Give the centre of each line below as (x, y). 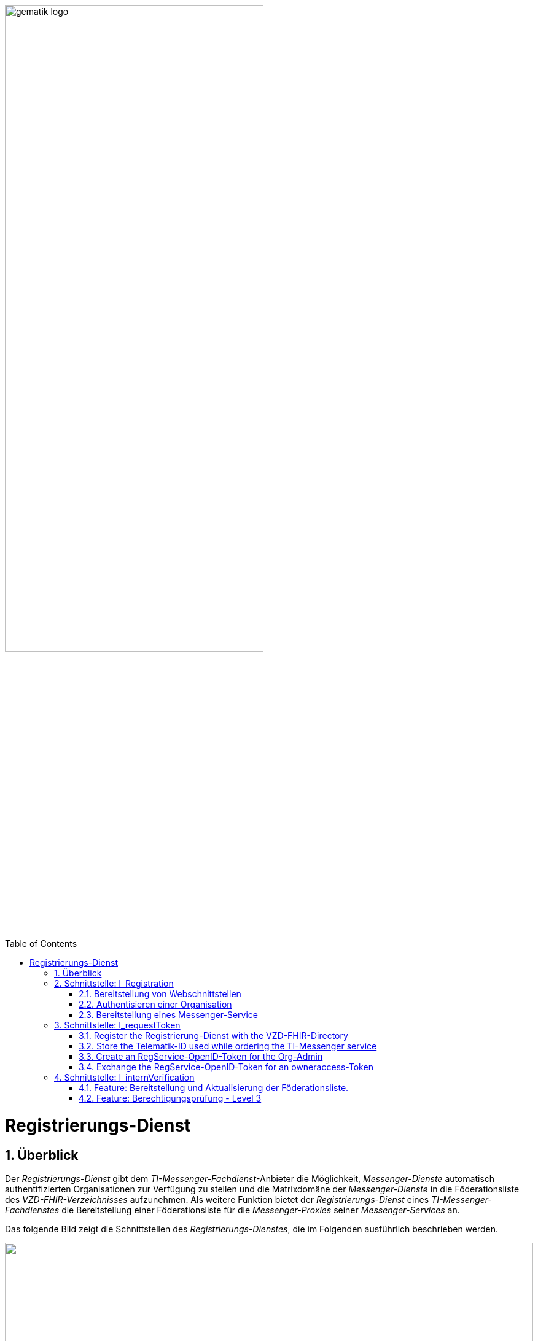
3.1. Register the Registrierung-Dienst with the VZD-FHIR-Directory (213, 1036)
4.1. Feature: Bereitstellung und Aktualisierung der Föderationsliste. (214, 1088)
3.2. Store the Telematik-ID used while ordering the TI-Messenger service (228, 1046)
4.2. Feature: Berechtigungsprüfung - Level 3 (170, 1098)
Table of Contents (41, 944)
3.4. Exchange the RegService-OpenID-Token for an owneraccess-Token (226, 1067)
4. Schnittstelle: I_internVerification (124, 1078)
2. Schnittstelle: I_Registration (114, 984)
